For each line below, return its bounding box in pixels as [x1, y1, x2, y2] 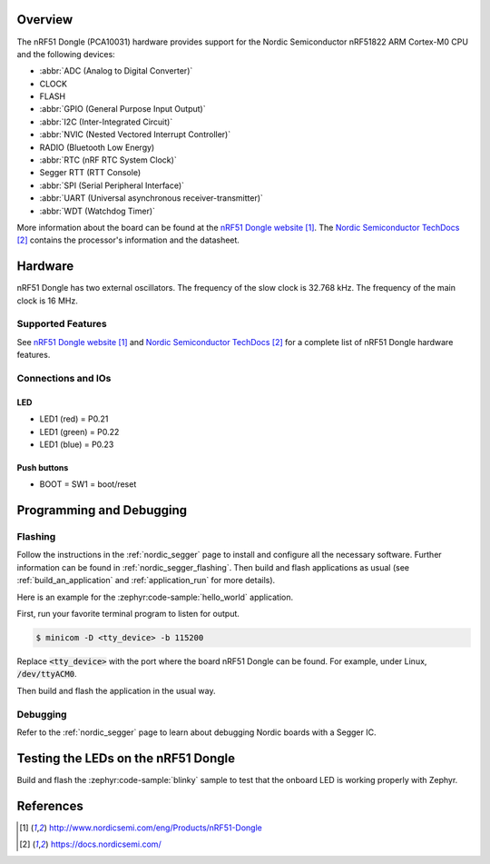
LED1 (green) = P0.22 [39, 426, 120, 437]
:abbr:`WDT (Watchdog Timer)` [39, 205, 156, 216]
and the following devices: [16, 48, 115, 59]
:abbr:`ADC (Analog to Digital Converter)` [39, 65, 193, 76]
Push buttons [16, 462, 69, 472]
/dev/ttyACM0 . [16, 669, 77, 680]
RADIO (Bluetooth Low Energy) [39, 142, 155, 153]
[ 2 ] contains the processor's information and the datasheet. [16, 234, 240, 245]
